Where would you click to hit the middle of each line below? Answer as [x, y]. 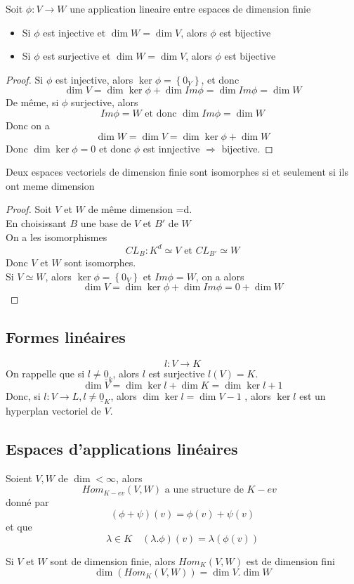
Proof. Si [25, 79]
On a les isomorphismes [57, 236]
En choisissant [36, 222]
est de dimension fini [290, 560]
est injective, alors [94, 79]
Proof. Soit [29, 209]
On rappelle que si [45, 374]
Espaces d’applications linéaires [122, 449]
